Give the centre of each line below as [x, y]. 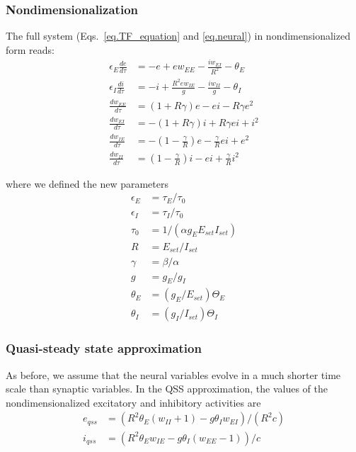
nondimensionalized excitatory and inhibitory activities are [133, 402]
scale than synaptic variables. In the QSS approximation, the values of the [167, 389]
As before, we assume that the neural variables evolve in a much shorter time [173, 374]
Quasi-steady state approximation [104, 348]
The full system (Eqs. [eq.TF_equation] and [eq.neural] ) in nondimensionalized [178, 36]
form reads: [30, 49]
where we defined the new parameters [87, 183]
